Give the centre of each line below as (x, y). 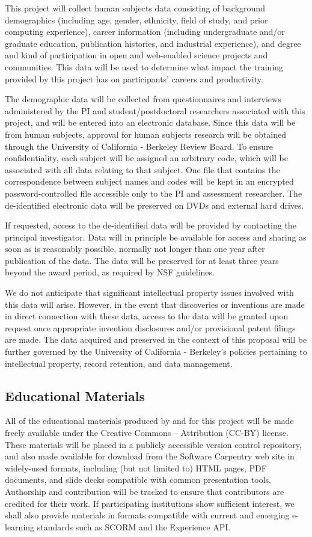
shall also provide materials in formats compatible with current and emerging (147, 515)
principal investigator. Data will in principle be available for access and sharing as (156, 237)
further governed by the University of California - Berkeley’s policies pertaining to (156, 351)
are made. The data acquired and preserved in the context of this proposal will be (156, 339)
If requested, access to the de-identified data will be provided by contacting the (151, 225)
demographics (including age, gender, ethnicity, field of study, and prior (136, 20)
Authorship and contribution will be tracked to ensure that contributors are (145, 491)
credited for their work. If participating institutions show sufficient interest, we (150, 503)
